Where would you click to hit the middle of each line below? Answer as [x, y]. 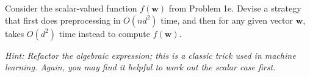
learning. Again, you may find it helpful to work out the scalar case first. [140, 67]
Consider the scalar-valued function [71, 8]
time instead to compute [105, 33]
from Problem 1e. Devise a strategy [235, 8]
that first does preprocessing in [63, 20]
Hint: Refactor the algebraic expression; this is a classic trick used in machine [150, 55]
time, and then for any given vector [227, 20]
